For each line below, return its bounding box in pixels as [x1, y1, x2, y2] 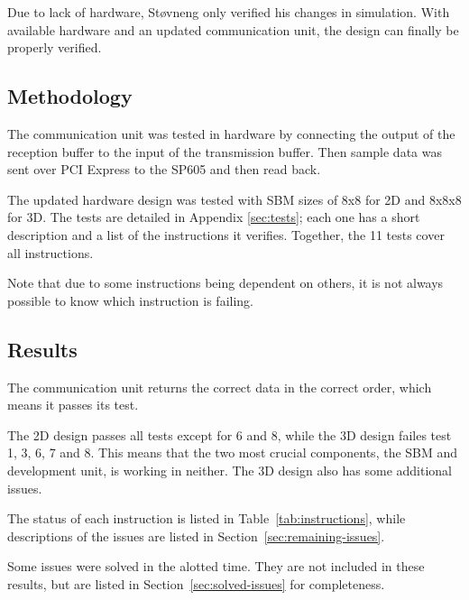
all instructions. [7, 243, 94, 262]
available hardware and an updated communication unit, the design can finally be [7, 20, 459, 39]
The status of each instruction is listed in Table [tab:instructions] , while [7, 509, 406, 528]
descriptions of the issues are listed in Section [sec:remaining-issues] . [7, 526, 385, 545]
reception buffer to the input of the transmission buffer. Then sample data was [7, 142, 442, 161]
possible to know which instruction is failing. [7, 291, 253, 309]
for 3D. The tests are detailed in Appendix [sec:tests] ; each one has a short [7, 208, 420, 226]
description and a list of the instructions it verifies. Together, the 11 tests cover [7, 225, 445, 244]
